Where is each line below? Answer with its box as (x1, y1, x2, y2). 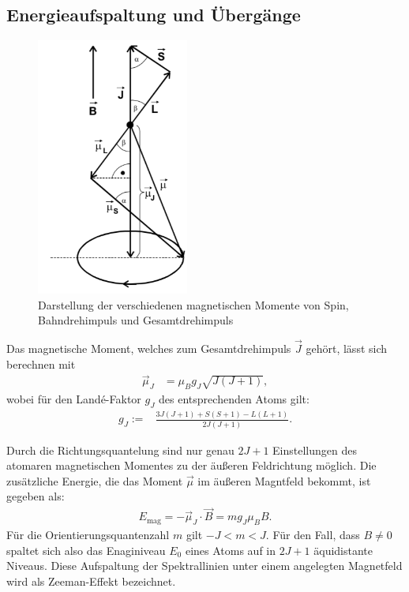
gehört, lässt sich (306, 339, 388, 356)
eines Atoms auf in (185, 541, 276, 558)
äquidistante (313, 541, 373, 558)
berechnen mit (6, 355, 76, 372)
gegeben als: (6, 488, 65, 504)
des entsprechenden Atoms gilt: (159, 391, 310, 407)
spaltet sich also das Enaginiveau (6, 541, 166, 558)
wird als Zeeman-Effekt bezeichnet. (6, 572, 176, 589)
